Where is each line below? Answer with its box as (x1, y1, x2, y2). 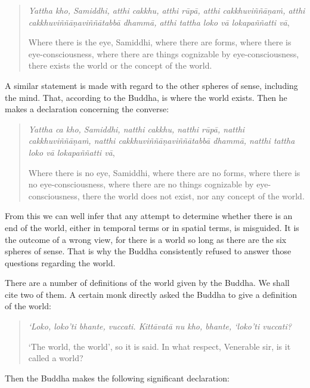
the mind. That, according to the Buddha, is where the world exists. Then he (5, 91, 287, 103)
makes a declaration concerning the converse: (5, 103, 169, 115)
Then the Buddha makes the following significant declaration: (5, 371, 230, 384)
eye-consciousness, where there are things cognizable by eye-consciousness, (28, 47, 299, 60)
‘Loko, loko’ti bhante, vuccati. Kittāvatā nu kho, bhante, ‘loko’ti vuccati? (28, 320, 292, 332)
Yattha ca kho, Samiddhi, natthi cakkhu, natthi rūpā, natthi (28, 122, 245, 135)
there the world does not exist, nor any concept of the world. (82, 189, 305, 202)
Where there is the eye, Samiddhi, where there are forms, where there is (28, 36, 292, 48)
